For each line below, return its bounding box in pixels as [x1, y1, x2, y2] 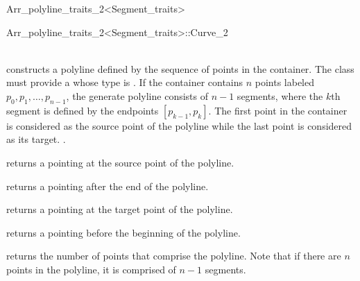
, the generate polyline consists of [66, 88, 209, 103]
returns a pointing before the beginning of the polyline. [6, 225, 241, 239]
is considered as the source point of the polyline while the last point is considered [6, 118, 352, 133]
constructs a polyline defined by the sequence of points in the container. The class [6, 61, 354, 76]
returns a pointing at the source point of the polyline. [6, 155, 234, 169]
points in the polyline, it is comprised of [6, 262, 176, 276]
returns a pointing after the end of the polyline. [6, 178, 209, 193]
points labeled [255, 75, 315, 90]
